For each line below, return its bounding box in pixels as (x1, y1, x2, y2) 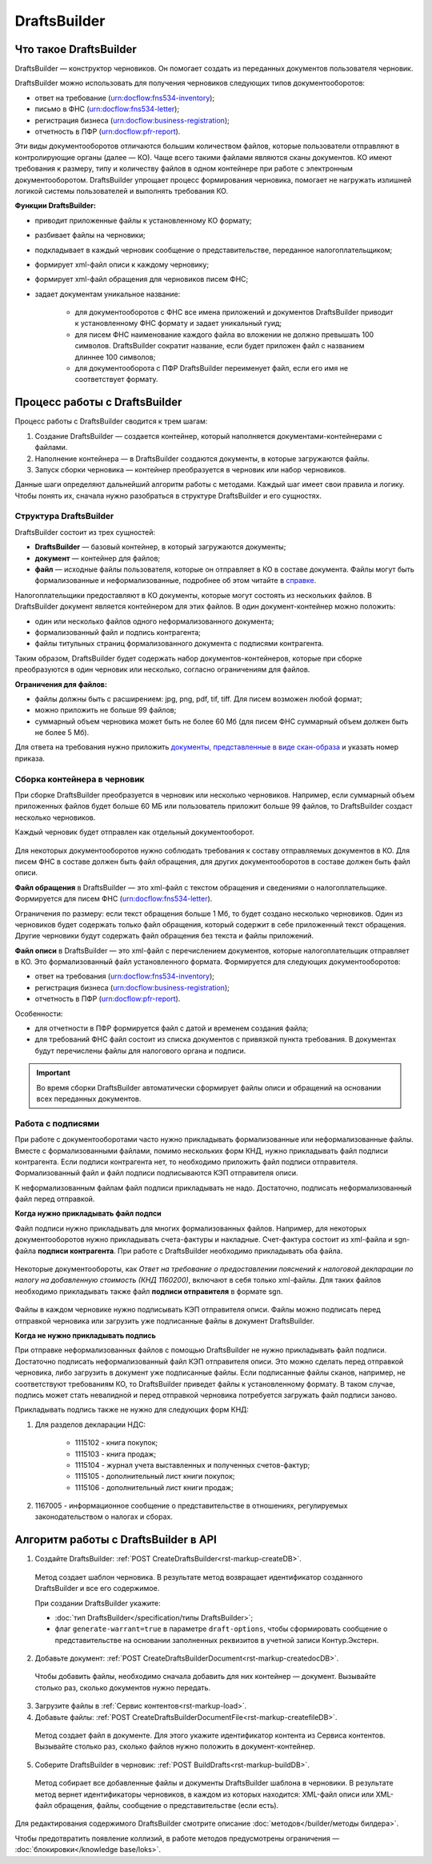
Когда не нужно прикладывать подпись (14, 1330, 156, 1340)
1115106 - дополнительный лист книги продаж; (74, 1482, 234, 1492)
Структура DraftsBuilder (14, 511, 114, 522)
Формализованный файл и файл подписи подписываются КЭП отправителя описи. (14, 1168, 299, 1178)
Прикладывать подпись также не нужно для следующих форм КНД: (14, 1405, 250, 1415)
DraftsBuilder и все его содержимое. (34, 1584, 160, 1593)
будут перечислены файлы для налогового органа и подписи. (34, 1046, 246, 1055)
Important (36, 1068, 71, 1078)
